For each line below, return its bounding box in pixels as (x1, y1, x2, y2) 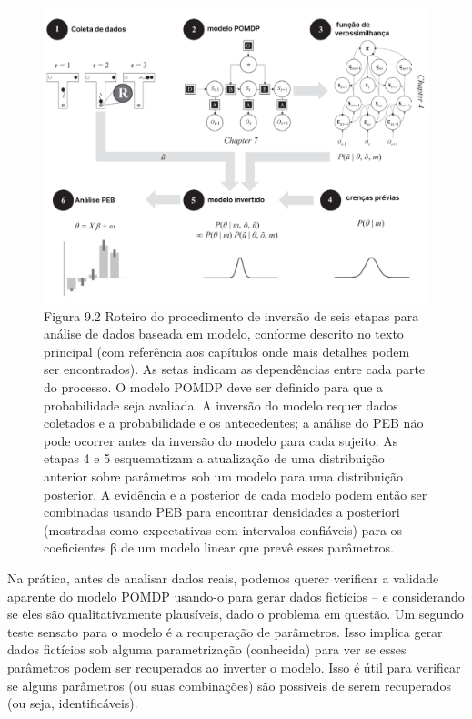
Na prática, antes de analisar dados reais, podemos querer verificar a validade (7, 568, 439, 587)
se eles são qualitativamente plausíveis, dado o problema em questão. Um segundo (7, 604, 464, 623)
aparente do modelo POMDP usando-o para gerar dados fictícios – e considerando (7, 586, 465, 605)
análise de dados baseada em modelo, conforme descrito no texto (44, 324, 404, 343)
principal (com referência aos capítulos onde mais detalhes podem (44, 341, 410, 360)
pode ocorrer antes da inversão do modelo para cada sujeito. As (44, 430, 398, 450)
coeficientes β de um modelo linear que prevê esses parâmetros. (44, 538, 394, 557)
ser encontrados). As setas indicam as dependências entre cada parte (44, 359, 426, 379)
